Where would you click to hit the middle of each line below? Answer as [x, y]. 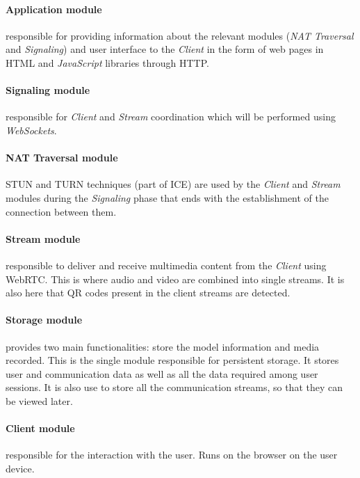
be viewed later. [39, 400]
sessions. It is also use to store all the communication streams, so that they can [174, 387]
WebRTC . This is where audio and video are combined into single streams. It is [175, 279]
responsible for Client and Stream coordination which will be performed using [171, 117]
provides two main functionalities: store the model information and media [163, 346]
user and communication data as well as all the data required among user [162, 373]
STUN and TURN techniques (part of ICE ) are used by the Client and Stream [173, 184]
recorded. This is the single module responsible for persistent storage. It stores [172, 360]
